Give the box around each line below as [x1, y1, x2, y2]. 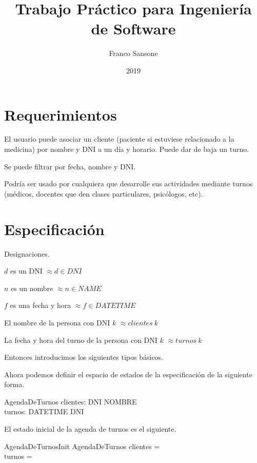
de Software [91, 18, 176, 39]
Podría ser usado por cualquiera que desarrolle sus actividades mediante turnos [4, 178, 253, 189]
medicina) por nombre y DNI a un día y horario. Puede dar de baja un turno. [4, 144, 249, 155]
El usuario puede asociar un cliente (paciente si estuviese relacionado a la [4, 133, 234, 144]
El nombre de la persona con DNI [4, 317, 110, 327]
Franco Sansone [109, 48, 158, 59]
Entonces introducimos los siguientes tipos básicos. [4, 352, 164, 362]
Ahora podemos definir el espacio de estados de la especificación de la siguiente [4, 369, 252, 379]
